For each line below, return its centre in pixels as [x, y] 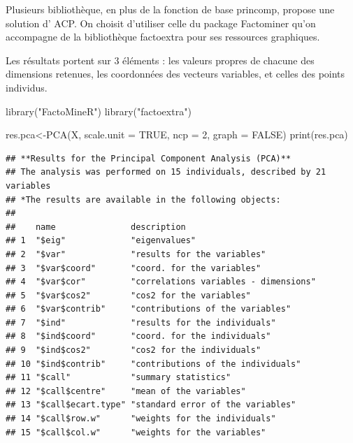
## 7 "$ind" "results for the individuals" [141, 322]
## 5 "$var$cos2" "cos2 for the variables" [128, 295]
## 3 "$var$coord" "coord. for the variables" [134, 268]
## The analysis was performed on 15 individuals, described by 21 [166, 172]
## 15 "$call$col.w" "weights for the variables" [136, 432]
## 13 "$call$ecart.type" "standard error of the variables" [151, 405]
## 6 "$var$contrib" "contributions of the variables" [149, 309]
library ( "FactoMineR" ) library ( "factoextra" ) [99, 111]
